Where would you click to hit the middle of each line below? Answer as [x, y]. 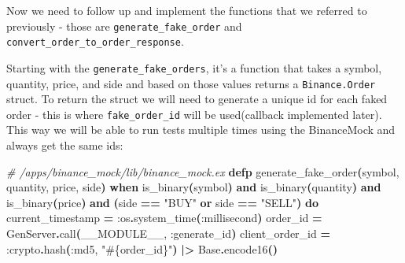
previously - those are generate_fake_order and [124, 26]
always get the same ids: [65, 145]
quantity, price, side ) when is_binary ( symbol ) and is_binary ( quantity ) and [194, 187]
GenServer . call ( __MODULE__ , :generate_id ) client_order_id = [168, 233]
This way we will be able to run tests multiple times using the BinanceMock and [201, 130]
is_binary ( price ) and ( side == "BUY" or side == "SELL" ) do [162, 202]
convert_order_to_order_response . [95, 41]
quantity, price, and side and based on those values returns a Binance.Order [191, 83]
